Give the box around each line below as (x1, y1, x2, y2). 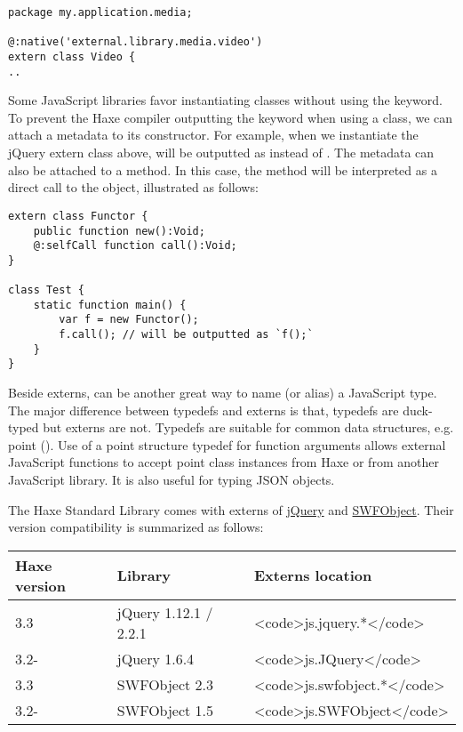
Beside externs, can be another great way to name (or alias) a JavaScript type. (8, 383, 437, 402)
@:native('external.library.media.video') (8, 36, 263, 49)
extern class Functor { (8, 209, 148, 222)
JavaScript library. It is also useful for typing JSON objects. (8, 471, 335, 489)
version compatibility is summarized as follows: (8, 518, 264, 536)
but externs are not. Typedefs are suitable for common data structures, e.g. (43, 418, 454, 437)
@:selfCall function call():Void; (33, 239, 237, 253)
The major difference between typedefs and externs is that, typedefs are (8, 400, 399, 419)
